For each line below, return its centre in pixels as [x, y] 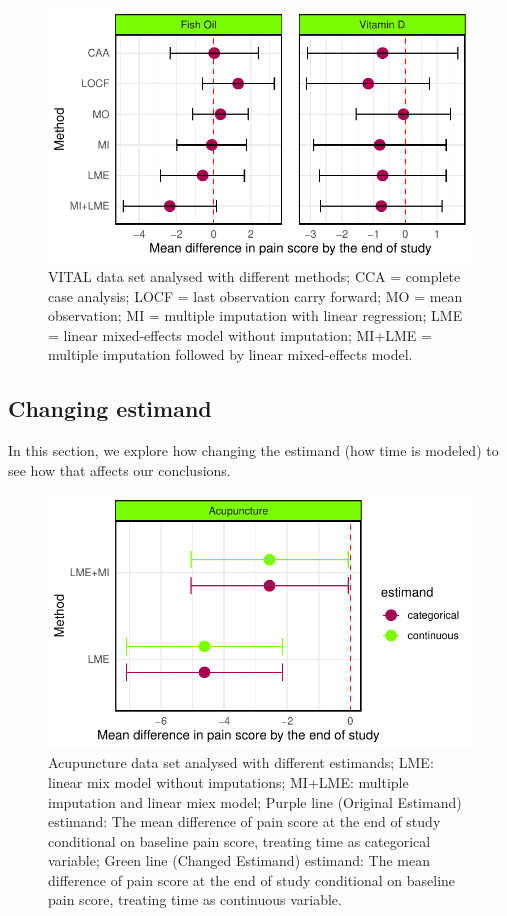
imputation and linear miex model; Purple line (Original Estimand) [255, 801]
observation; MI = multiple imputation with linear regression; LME [255, 315]
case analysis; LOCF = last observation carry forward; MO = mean [255, 295]
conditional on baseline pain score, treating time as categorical [239, 840]
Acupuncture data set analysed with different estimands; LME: [241, 762]
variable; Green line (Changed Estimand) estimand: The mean [239, 860]
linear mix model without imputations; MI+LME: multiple [228, 781]
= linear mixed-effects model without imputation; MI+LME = [240, 334]
